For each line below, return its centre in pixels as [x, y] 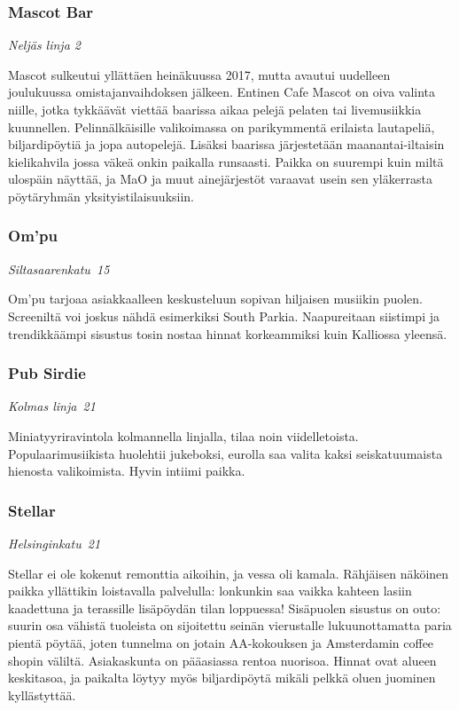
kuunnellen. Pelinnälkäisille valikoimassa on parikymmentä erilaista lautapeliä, [222, 126]
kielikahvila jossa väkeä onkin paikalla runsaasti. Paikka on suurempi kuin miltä [226, 161]
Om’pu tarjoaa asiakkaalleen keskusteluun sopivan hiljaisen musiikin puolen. [216, 299]
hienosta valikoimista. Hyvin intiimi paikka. [127, 471]
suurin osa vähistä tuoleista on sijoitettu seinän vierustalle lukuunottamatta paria [230, 625]
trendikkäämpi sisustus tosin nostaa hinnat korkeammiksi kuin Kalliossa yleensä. [228, 333]
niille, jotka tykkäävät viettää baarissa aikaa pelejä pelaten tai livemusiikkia [215, 109]
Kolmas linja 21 [52, 406]
